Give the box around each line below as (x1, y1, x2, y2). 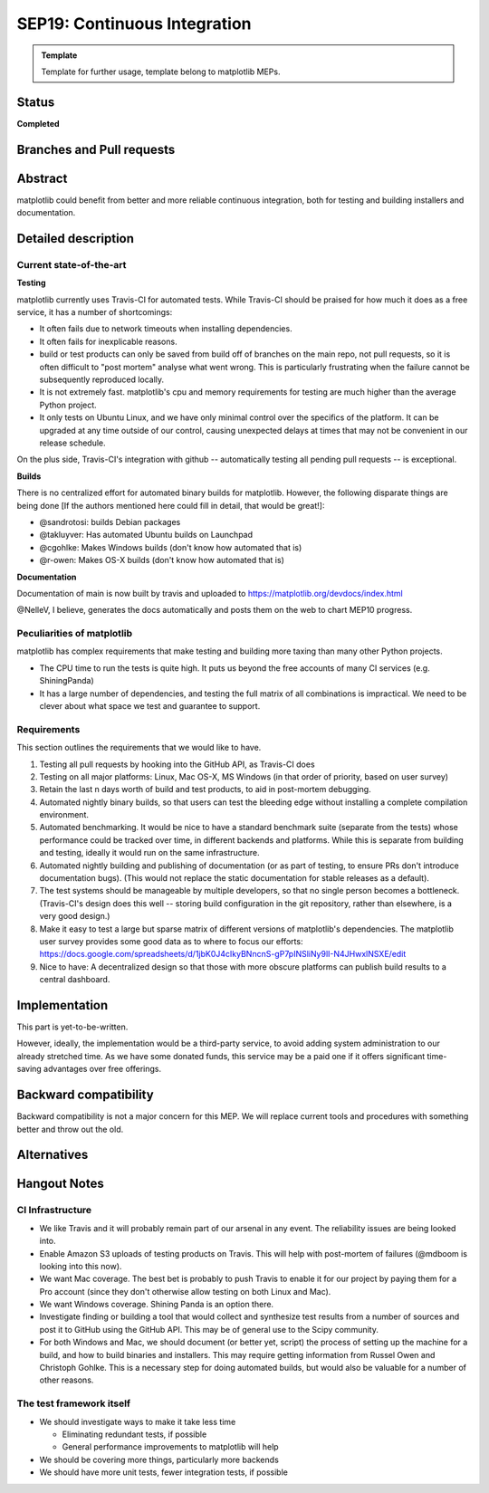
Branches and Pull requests (16, 141, 176, 158)
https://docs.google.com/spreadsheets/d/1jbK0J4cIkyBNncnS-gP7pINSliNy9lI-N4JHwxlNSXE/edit (39, 949, 407, 960)
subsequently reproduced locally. (39, 374, 165, 385)
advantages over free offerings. (43, 1064, 162, 1075)
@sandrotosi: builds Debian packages (39, 516, 181, 527)
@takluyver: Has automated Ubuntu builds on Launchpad (39, 530, 254, 541)
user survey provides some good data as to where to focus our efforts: (39, 936, 303, 946)
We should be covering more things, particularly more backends (39, 1454, 280, 1465)
